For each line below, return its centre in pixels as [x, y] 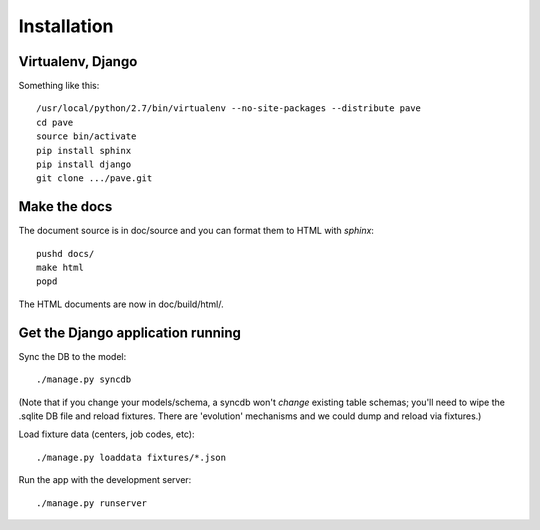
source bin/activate [86, 136]
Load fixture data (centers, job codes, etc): [106, 434]
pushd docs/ [65, 253]
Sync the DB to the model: [72, 356]
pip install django [84, 164]
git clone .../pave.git [94, 178]
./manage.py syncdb [84, 379]
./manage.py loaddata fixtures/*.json [131, 457]
